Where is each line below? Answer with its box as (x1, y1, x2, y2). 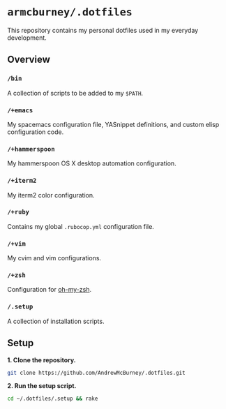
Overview (7, 54, 51, 66)
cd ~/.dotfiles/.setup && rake (7, 395, 98, 403)
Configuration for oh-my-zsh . (7, 285, 92, 294)
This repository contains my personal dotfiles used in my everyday (7, 26, 199, 34)
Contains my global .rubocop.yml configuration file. (7, 222, 155, 230)
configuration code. (7, 128, 64, 136)
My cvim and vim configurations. (7, 254, 102, 262)
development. (7, 34, 47, 42)
